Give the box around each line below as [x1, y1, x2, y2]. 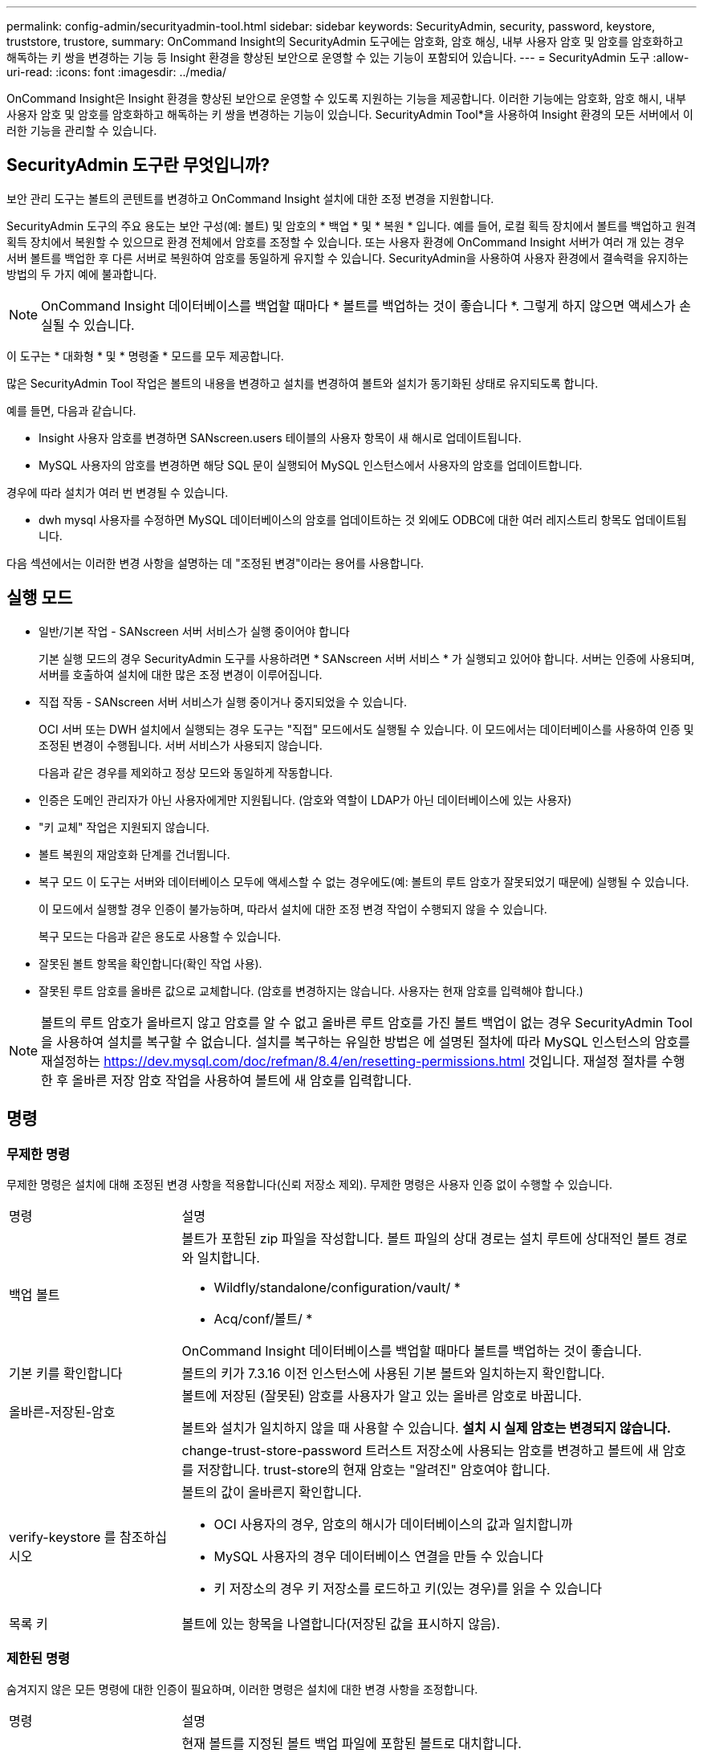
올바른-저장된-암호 [9, 1403, 116, 1420]
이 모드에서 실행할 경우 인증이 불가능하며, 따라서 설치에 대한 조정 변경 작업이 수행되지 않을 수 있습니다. [39, 901, 547, 916]
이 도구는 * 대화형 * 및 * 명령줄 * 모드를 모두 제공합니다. [6, 348, 284, 363]
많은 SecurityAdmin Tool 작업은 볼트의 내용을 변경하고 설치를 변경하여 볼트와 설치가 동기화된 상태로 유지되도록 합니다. [6, 376, 599, 390]
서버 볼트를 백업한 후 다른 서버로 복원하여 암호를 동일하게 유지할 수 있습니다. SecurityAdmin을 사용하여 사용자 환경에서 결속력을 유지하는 [6, 250, 689, 265]
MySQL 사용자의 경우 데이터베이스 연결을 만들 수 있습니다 [213, 1548, 543, 1564]
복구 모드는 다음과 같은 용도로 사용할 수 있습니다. [39, 929, 282, 943]
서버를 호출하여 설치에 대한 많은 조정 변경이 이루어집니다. [39, 667, 323, 681]
